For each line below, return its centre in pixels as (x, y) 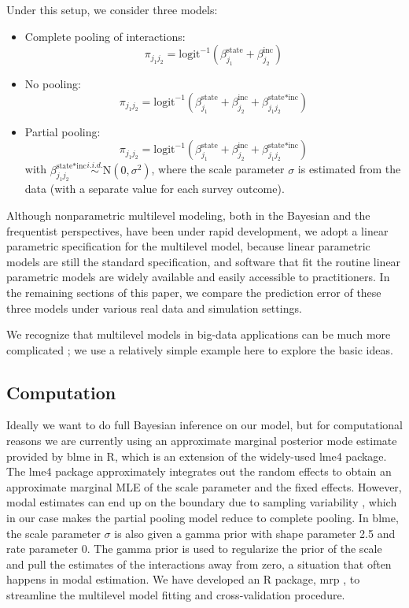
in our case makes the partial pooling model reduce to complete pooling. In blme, (203, 518)
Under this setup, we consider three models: (112, 9)
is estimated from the (349, 169)
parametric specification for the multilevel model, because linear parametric (188, 246)
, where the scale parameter (218, 169)
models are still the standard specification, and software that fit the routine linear (204, 261)
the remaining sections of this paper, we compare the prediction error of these (194, 292)
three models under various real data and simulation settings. (154, 308)
